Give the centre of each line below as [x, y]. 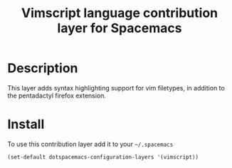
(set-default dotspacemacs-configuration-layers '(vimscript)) [103, 157]
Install [26, 124]
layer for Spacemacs [120, 28]
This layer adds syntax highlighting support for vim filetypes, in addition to [116, 88]
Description [43, 68]
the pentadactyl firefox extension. [57, 95]
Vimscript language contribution [120, 13]
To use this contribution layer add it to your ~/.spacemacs [90, 144]
